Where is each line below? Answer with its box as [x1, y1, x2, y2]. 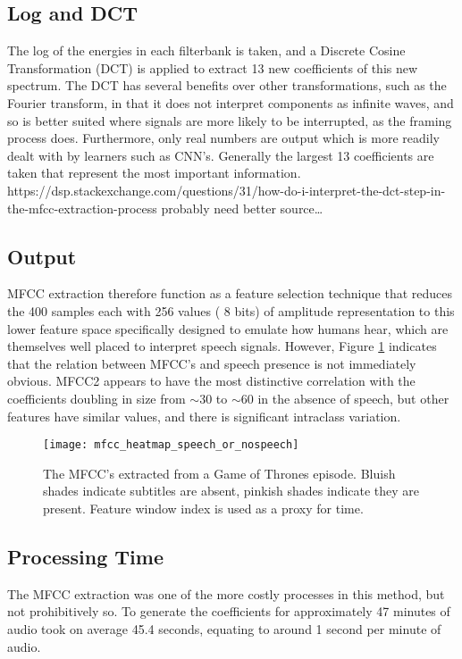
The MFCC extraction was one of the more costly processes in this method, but [7, 584, 445, 603]
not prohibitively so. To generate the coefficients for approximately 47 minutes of [7, 602, 450, 621]
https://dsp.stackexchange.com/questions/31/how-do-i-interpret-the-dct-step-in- [7, 180, 446, 199]
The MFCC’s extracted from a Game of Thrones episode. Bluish [43, 463, 396, 482]
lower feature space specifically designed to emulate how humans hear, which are [7, 319, 449, 338]
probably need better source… [161, 198, 323, 217]
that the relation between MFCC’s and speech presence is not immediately [7, 354, 416, 372]
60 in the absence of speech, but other [240, 388, 449, 407]
